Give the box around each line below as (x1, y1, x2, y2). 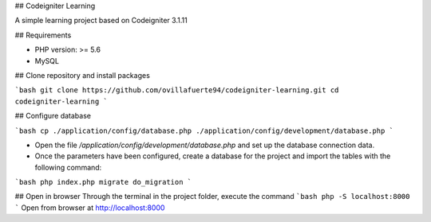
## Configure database (14, 111, 92, 121)
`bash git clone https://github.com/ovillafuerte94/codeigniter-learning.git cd (14, 86, 339, 95)
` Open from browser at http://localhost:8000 (14, 203, 165, 212)
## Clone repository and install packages (14, 70, 151, 80)
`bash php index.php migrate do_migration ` (14, 177, 192, 187)
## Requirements (14, 30, 72, 40)
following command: (34, 162, 102, 172)
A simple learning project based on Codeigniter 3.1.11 (14, 16, 188, 25)
